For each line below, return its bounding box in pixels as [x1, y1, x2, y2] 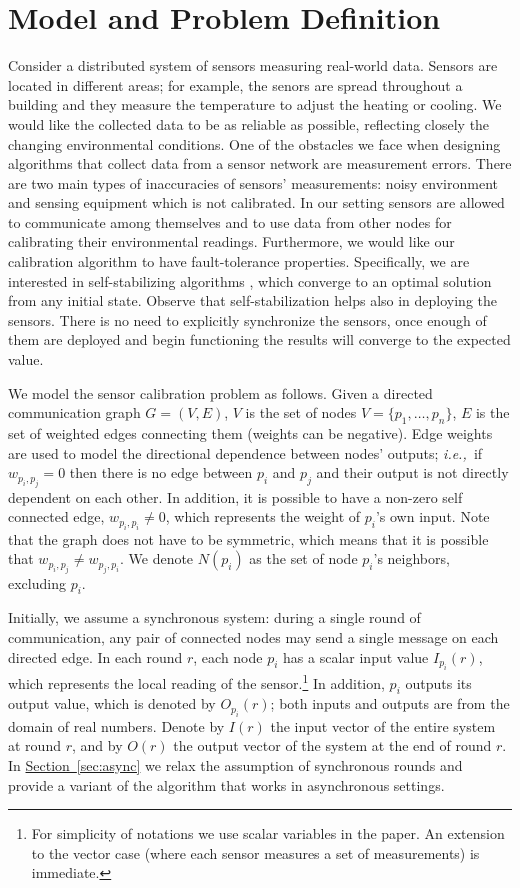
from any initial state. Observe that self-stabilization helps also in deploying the [8, 290, 498, 311]
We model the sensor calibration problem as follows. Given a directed [8, 382, 433, 403]
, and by [71, 735, 123, 756]
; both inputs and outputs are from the [270, 693, 510, 714]
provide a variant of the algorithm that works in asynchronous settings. [8, 774, 445, 795]
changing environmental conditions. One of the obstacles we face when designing [8, 133, 501, 154]
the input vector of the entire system [270, 715, 496, 736]
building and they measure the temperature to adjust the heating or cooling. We [8, 94, 502, 115]
